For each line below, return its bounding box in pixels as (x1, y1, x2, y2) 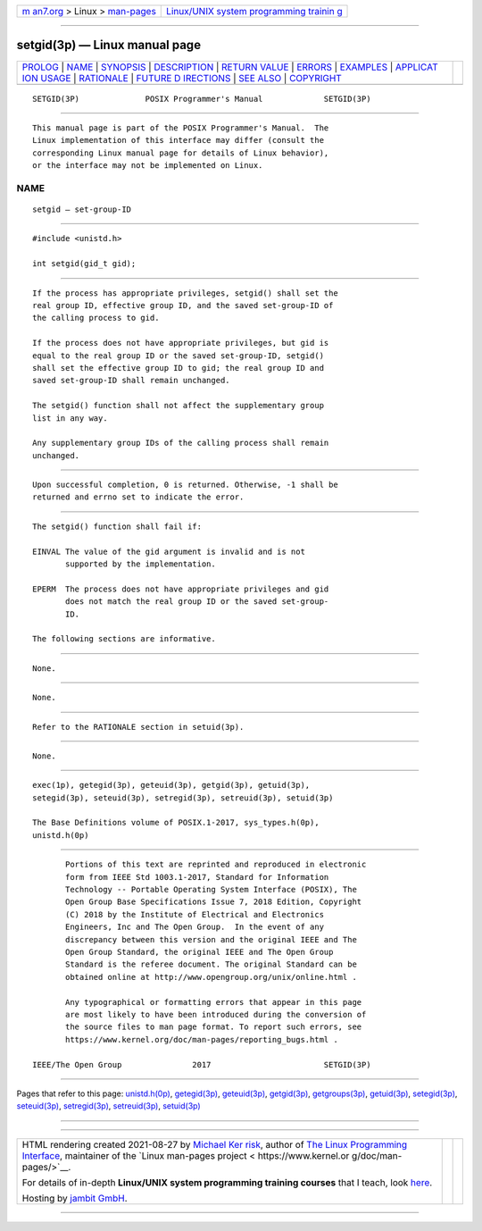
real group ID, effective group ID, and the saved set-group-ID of (32, 300, 334, 310)
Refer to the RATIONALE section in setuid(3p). (32, 722, 245, 732)
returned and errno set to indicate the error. (32, 492, 245, 502)
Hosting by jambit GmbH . (21, 1192, 129, 1204)
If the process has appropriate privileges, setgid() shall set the (32, 288, 338, 298)
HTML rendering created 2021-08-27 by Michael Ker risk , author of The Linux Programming (21, 1138, 408, 1151)
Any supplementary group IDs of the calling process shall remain (32, 438, 329, 448)
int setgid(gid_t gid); (32, 259, 137, 269)
